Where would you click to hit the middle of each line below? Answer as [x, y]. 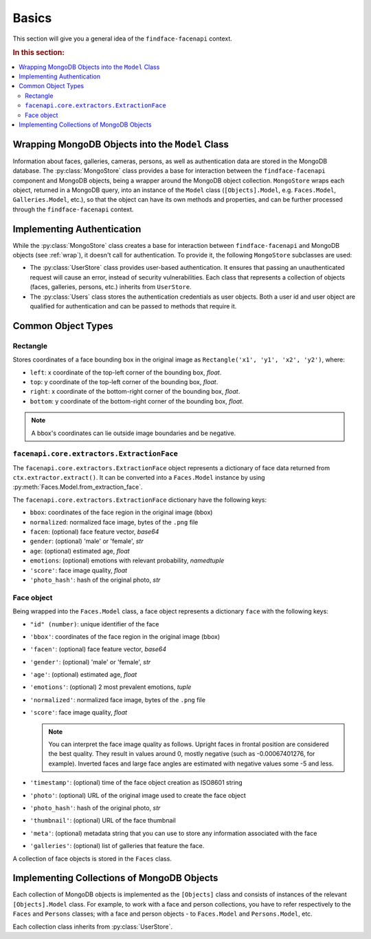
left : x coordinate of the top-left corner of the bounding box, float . [126, 372]
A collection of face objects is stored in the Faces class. [92, 858]
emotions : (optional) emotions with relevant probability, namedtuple [127, 560]
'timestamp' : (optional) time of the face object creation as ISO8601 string [136, 783]
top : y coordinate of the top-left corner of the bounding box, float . [124, 381]
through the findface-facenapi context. [73, 209]
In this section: [38, 53]
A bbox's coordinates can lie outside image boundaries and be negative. [134, 433]
